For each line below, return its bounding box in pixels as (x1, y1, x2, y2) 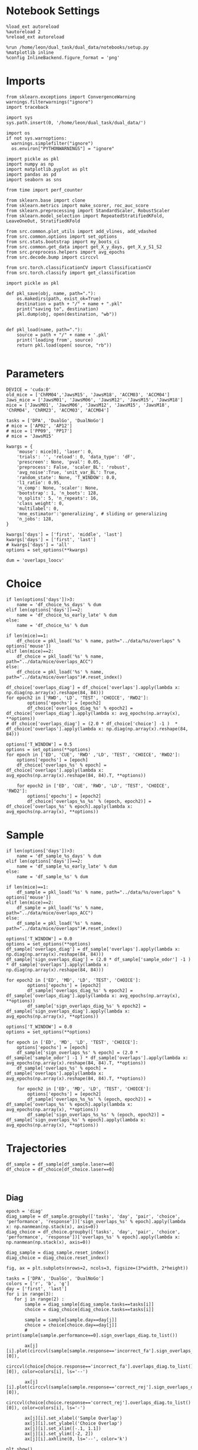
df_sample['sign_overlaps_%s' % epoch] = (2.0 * (16, 1050, 138, 1056)
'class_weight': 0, (16, 500, 65, 506)
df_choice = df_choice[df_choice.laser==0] (6, 1166, 115, 1172)
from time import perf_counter (6, 187, 83, 193)
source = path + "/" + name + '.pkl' (16, 332, 110, 338)
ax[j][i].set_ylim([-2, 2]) (24, 1431, 94, 1437)
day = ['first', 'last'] (6, 1286, 67, 1292)
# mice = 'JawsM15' (6, 433, 54, 439)
